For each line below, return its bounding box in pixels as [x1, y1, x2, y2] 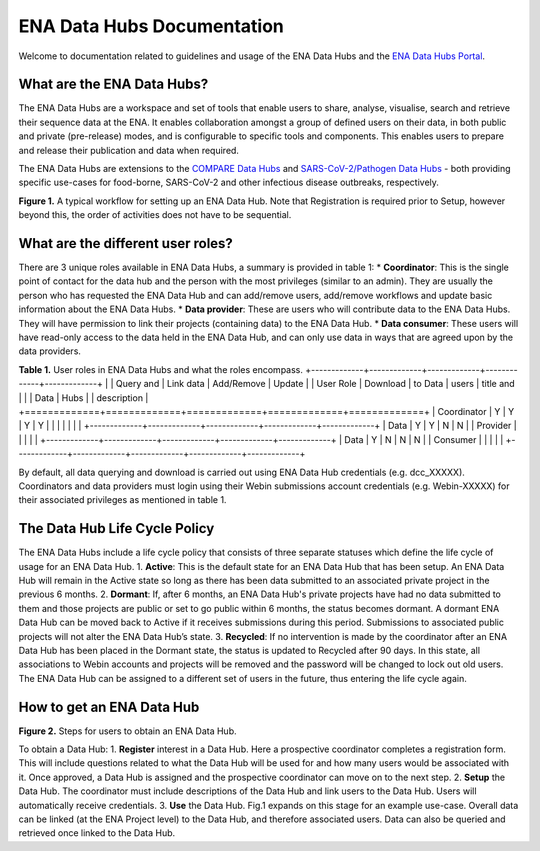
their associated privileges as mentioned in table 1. [18, 494, 227, 506]
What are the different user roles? [18, 235, 234, 252]
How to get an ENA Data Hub [18, 698, 200, 715]
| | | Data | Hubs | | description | [18, 391, 149, 404]
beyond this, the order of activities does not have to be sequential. [18, 209, 292, 221]
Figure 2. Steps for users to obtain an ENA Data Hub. [18, 725, 237, 737]
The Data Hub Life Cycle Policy [18, 520, 215, 537]
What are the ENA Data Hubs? [18, 76, 209, 93]
